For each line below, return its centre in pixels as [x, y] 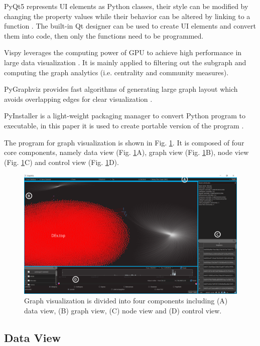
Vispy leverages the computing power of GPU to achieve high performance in [123, 52]
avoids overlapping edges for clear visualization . [78, 99]
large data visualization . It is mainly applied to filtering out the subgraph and [125, 62]
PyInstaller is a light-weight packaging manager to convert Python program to [125, 116]
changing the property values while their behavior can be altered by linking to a [127, 16]
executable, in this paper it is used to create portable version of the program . [124, 125]
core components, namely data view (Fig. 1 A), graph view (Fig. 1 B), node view [126, 152]
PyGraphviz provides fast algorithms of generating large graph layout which [121, 89]
